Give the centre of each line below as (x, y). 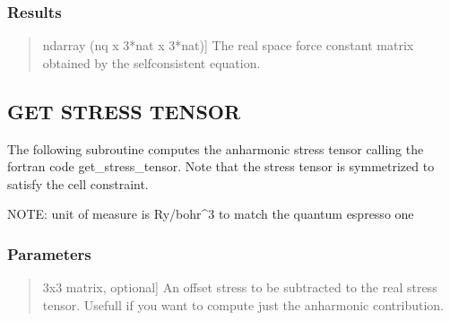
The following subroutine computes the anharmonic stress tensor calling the (216, 148)
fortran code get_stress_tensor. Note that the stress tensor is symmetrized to (221, 166)
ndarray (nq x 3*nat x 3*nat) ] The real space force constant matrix (228, 45)
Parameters (49, 253)
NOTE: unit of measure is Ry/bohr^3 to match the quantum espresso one (211, 214)
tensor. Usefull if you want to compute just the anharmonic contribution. (243, 304)
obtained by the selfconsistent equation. (151, 62)
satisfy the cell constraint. (78, 183)
